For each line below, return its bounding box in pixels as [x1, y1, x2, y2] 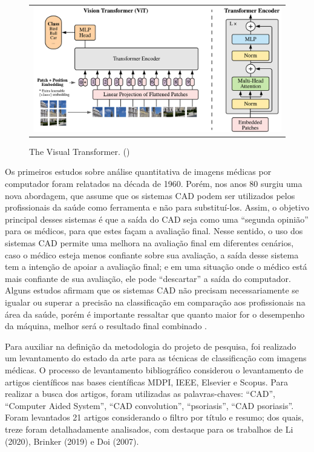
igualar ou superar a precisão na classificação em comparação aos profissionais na [5, 295, 306, 308]
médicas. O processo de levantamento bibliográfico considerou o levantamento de [5, 363, 304, 376]
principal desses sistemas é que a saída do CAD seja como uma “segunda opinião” [5, 212, 309, 225]
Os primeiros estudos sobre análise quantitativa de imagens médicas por [5, 165, 272, 178]
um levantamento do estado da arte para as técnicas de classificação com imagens [5, 352, 307, 364]
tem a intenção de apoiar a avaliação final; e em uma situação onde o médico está [5, 260, 307, 273]
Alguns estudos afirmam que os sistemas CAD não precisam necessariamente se [5, 284, 299, 296]
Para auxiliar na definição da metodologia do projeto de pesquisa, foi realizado [5, 339, 296, 352]
